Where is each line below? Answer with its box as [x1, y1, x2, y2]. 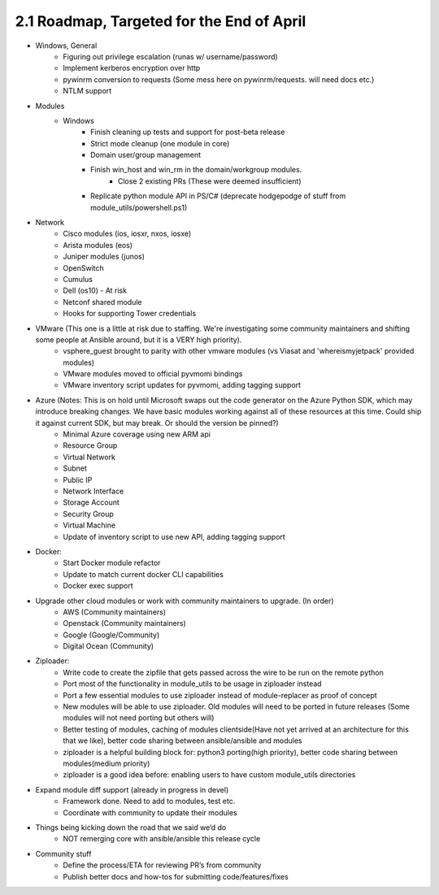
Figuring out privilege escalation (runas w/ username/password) [63, 51, 278, 61]
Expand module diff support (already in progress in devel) [35, 784, 229, 794]
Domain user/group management [90, 150, 201, 160]
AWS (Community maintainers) [63, 606, 167, 617]
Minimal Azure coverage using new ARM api [63, 429, 211, 439]
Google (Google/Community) [63, 630, 160, 640]
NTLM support [63, 86, 112, 96]
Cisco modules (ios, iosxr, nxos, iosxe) [63, 228, 192, 239]
